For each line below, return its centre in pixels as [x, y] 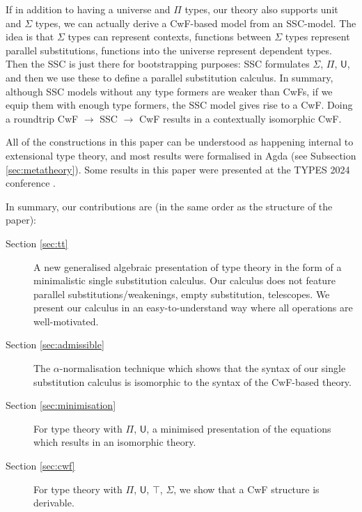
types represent [317, 37]
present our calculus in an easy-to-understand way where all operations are [193, 308]
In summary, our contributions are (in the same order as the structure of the [169, 206]
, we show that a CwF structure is [246, 489]
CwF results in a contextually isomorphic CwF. [240, 118]
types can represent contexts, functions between [170, 37]
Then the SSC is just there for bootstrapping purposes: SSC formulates [158, 64]
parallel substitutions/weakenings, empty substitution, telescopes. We [182, 294]
